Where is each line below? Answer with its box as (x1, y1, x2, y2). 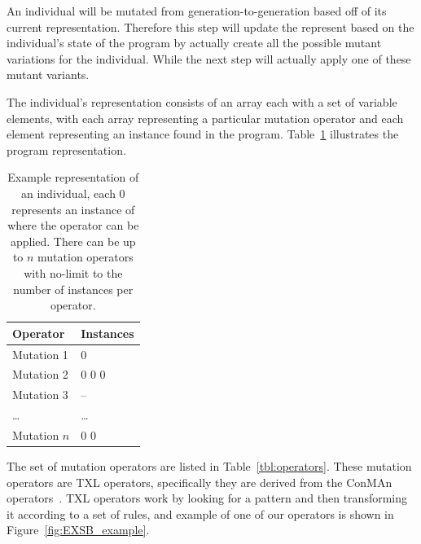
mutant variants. (7, 66, 90, 83)
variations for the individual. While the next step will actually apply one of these (7, 50, 411, 67)
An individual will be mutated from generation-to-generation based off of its (7, 2, 387, 19)
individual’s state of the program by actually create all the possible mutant (7, 34, 382, 51)
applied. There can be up (10, 232, 136, 249)
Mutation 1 (12, 345, 68, 362)
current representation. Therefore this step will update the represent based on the (7, 18, 414, 35)
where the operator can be (7, 217, 139, 234)
